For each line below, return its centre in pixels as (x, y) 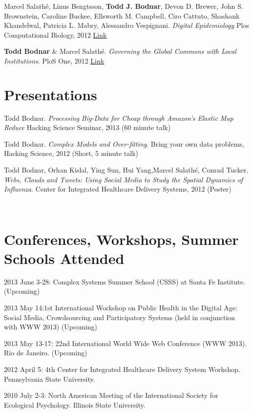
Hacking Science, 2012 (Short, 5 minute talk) (71, 153)
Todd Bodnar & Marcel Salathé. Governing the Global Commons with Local (120, 51)
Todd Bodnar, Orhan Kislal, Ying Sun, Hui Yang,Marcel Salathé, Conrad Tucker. (126, 170)
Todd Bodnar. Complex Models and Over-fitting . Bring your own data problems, (124, 143)
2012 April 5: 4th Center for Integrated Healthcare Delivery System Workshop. (122, 369)
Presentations (51, 94)
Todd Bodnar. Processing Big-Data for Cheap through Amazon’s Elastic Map (119, 118)
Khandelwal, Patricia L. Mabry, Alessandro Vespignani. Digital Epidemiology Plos (126, 25)
